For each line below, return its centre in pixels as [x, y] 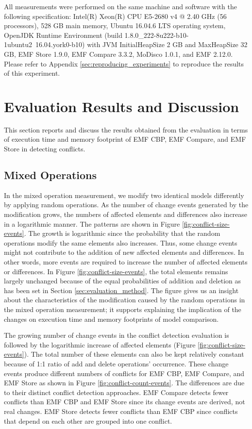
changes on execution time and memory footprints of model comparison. [111, 319]
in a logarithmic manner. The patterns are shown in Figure [92, 223]
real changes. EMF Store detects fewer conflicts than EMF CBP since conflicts [121, 411]
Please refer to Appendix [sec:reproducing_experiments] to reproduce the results [124, 63]
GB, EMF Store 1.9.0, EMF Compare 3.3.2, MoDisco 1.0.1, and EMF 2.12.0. [118, 54]
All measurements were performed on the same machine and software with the [120, 6]
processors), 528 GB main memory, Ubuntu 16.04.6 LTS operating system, [115, 25]
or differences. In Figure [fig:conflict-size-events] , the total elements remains [116, 271]
